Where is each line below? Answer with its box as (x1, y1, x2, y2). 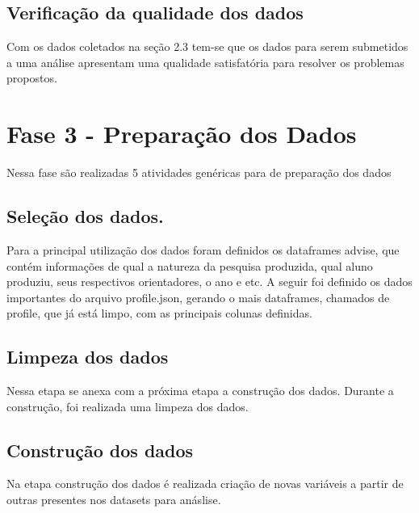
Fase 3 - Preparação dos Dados (6, 117, 357, 150)
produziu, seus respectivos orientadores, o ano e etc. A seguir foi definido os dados (6, 273, 413, 290)
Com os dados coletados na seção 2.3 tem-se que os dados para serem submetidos (6, 38, 409, 55)
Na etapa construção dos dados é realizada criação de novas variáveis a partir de (6, 475, 404, 492)
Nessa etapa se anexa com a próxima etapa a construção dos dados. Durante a (6, 382, 394, 399)
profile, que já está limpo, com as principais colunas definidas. (6, 305, 312, 322)
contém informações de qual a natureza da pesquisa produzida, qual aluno (6, 257, 373, 274)
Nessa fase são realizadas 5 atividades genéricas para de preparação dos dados (6, 164, 392, 181)
